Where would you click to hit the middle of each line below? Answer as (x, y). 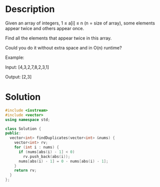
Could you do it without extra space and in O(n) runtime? (63, 47)
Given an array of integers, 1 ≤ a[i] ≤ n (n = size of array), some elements (80, 23)
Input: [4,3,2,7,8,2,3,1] (27, 67)
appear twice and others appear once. (44, 28)
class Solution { (23, 128)
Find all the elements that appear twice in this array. (58, 38)
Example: (15, 57)
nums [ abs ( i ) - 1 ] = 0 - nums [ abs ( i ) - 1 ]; (63, 161)
